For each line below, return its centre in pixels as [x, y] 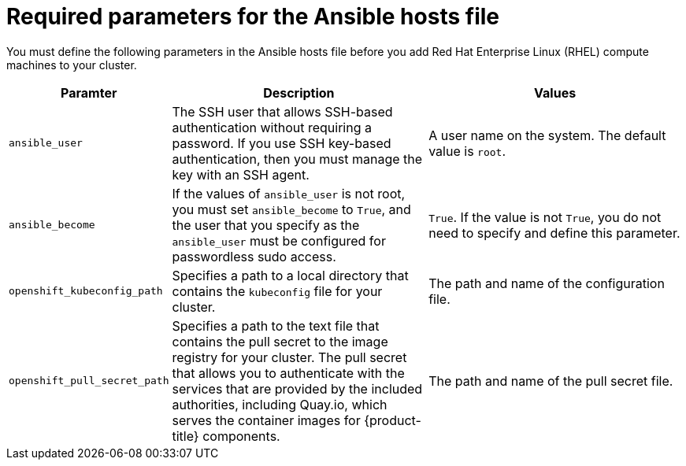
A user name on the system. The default [547, 135]
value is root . [467, 151]
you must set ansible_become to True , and [291, 209]
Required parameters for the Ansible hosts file [253, 17]
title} [185, 436]
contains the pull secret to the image [280, 341]
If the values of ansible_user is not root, [289, 193]
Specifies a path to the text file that [276, 325]
